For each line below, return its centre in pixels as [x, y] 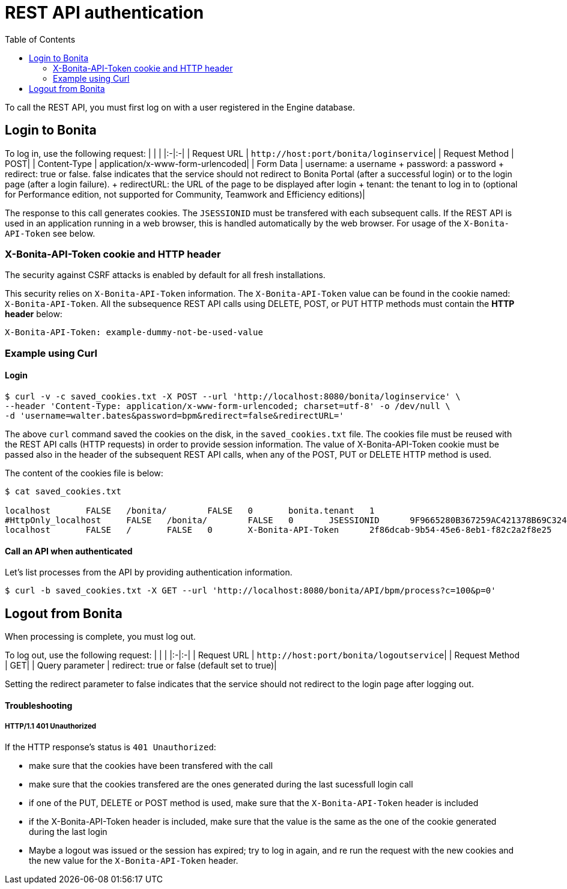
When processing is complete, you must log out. [100, 636]
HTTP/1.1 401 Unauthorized [51, 726]
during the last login [68, 832]
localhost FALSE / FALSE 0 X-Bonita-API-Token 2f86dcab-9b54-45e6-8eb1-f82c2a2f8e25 [278, 529]
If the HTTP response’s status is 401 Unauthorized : [111, 747]
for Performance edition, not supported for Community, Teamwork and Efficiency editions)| [185, 194]
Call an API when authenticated [69, 551]
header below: [34, 314]
